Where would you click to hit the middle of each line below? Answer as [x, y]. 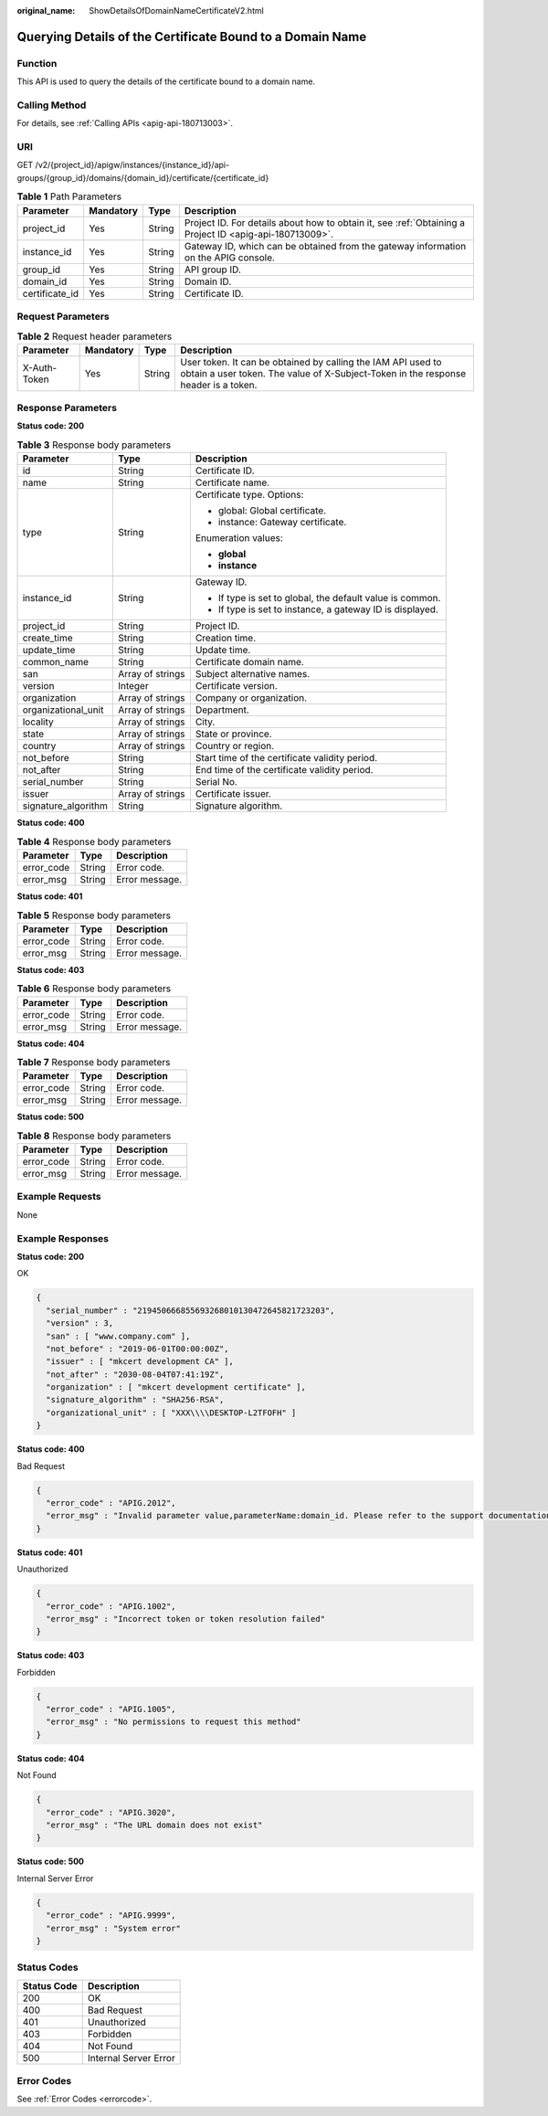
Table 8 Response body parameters [94, 1136]
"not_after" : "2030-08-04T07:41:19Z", [135, 1374]
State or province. [234, 734]
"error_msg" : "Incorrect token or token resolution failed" [186, 1619]
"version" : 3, [80, 1323]
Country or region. [235, 746]
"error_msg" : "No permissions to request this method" [174, 1722]
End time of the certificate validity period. [284, 770]
